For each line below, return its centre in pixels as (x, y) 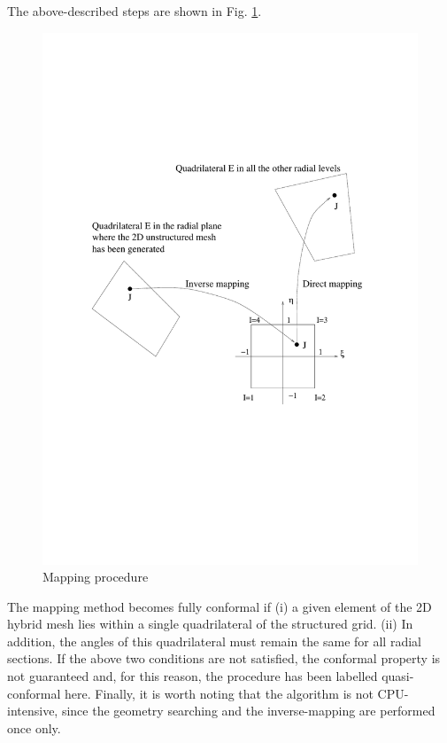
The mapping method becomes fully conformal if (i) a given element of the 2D (220, 606)
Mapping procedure (96, 577)
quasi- (398, 676)
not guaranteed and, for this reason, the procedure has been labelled (193, 676)
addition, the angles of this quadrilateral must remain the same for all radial (214, 641)
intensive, (33, 711)
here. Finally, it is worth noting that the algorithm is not (219, 693)
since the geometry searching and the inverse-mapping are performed (248, 711)
